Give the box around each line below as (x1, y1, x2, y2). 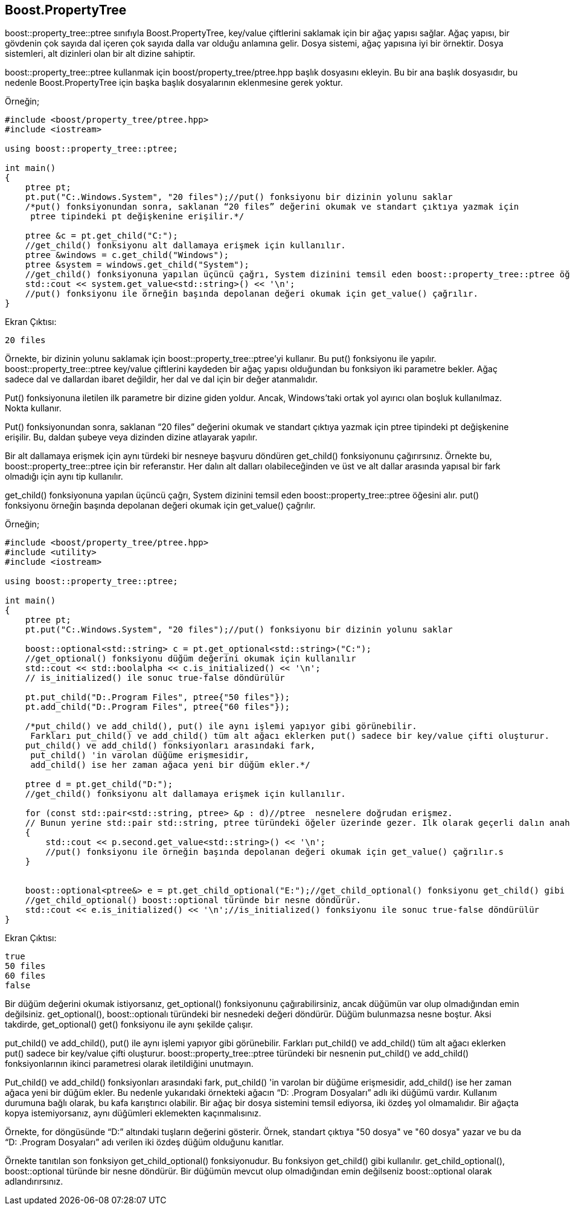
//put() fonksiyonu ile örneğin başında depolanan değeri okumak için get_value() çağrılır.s (45, 847, 504, 857)
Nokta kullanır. (5, 403, 62, 414)
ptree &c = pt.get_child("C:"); (25, 231, 178, 241)
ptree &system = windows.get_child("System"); (25, 260, 249, 270)
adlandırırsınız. (5, 1176, 63, 1187)
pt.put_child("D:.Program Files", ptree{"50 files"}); (25, 692, 290, 703)
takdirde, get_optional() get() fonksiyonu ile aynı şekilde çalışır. (5, 1019, 253, 1030)
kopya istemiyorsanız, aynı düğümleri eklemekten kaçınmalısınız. (5, 1108, 261, 1119)
